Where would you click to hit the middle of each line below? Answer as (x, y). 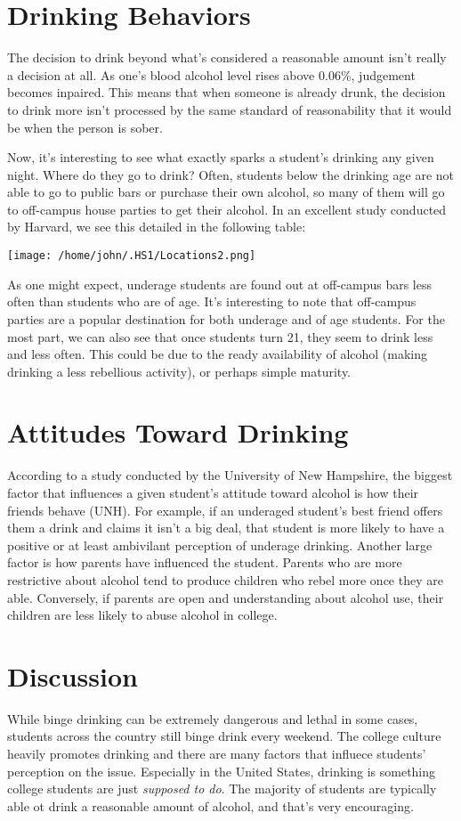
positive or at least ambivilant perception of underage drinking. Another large (220, 545)
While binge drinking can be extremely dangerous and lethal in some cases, (213, 718)
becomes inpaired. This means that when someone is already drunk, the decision (226, 92)
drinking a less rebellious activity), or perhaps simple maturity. (179, 371)
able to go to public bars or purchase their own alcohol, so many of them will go (226, 192)
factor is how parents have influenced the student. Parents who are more (205, 562)
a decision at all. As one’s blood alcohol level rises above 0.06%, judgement (211, 74)
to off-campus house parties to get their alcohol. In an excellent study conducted (227, 209)
